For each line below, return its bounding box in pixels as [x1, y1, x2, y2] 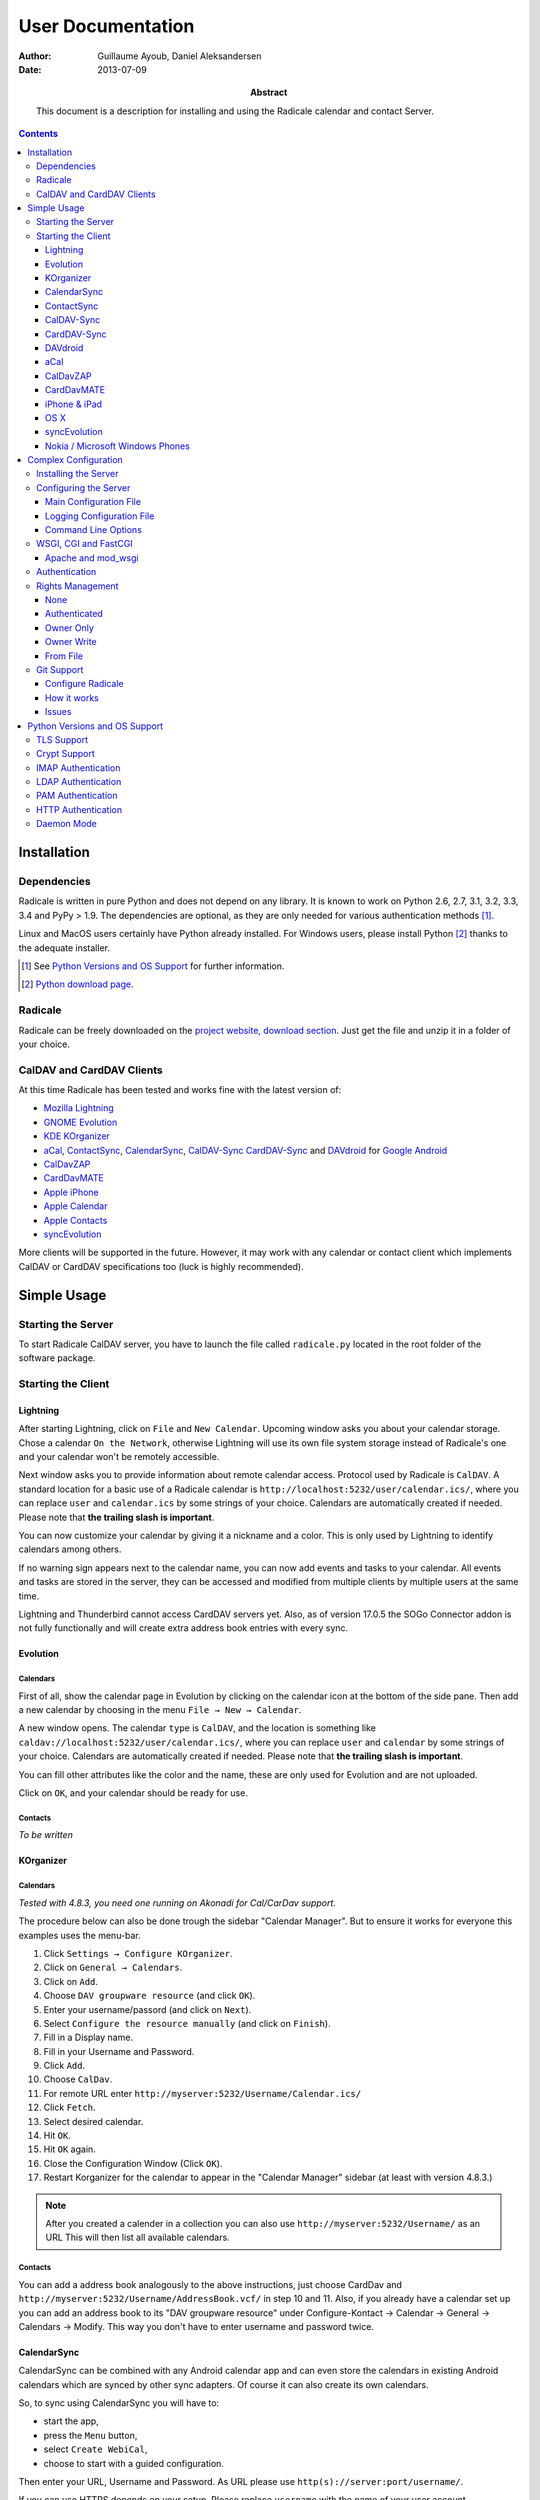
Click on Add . [43, 1975, 99, 1987]
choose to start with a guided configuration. [43, 2457, 225, 2469]
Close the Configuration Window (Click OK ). [43, 2157, 223, 2169]
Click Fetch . [43, 2101, 96, 2114]
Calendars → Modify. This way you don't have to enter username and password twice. [18, 2320, 375, 2332]
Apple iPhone [43, 1186, 99, 1198]
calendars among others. [18, 1543, 122, 1555]
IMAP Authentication [36, 761, 121, 774]
